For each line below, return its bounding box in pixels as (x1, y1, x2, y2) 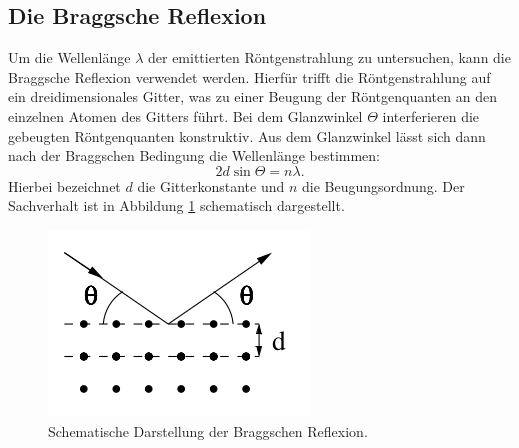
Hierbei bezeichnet (8, 175, 121, 196)
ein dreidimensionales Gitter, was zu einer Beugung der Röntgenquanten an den (8, 86, 497, 107)
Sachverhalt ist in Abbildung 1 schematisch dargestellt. (8, 195, 345, 216)
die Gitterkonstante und (137, 175, 285, 196)
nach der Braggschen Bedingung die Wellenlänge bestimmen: (8, 145, 381, 166)
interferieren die (382, 105, 480, 126)
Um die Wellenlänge (8, 47, 131, 68)
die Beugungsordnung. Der (302, 175, 465, 196)
